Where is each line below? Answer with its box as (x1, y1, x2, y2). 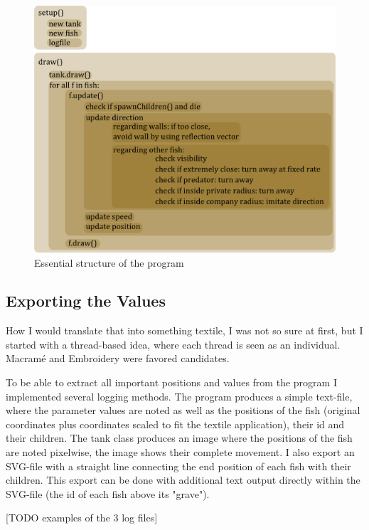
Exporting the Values (6, 290, 166, 312)
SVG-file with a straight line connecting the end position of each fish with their (6, 458, 351, 473)
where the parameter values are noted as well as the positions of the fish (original (6, 403, 360, 418)
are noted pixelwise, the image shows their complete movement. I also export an (6, 445, 355, 460)
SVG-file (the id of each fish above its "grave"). (6, 486, 210, 501)
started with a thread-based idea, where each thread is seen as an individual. (6, 336, 341, 351)
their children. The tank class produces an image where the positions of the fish (6, 430, 353, 445)
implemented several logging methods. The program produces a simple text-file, (6, 388, 353, 403)
